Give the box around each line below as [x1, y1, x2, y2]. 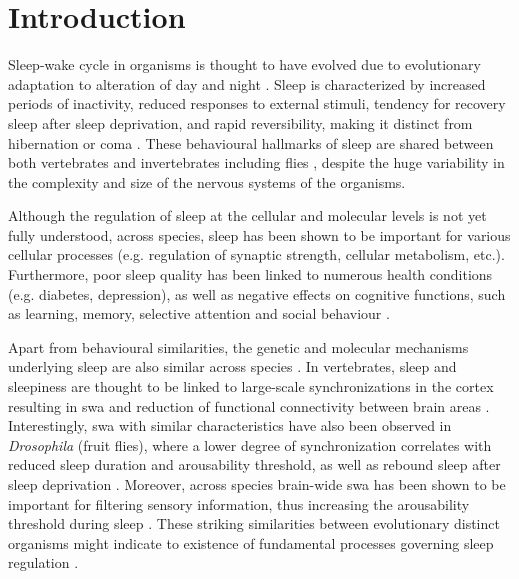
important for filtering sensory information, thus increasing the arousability [8, 493, 470, 514]
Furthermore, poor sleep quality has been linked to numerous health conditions [8, 264, 493, 285]
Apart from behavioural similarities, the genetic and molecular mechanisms [8, 336, 469, 357]
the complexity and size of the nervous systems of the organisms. [8, 171, 406, 192]
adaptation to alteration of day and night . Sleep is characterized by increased [8, 73, 486, 94]
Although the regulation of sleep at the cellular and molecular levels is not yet [8, 205, 487, 226]
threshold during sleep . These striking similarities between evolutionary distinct [8, 513, 500, 534]
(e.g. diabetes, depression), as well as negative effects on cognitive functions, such [8, 283, 506, 304]
